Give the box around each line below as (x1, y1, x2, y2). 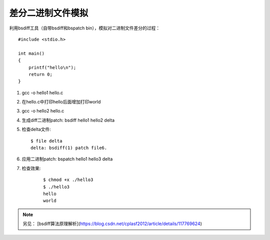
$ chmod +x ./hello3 (43, 177, 93, 182)
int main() (18, 50, 45, 56)
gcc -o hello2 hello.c (21, 108, 64, 114)
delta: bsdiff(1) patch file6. (30, 145, 107, 151)
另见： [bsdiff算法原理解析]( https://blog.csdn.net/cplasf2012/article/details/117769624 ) (22, 220, 202, 227)
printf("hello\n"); (28, 64, 76, 70)
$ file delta (30, 138, 62, 143)
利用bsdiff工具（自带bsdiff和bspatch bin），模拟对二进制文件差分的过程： (9, 25, 160, 31)
